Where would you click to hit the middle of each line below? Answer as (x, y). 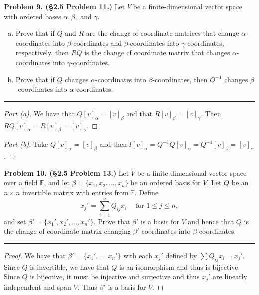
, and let (57, 182)
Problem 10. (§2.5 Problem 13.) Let (66, 172)
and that (139, 113)
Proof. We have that (35, 255)
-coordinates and (96, 43)
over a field (21, 182)
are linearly (230, 276)
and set (15, 221)
